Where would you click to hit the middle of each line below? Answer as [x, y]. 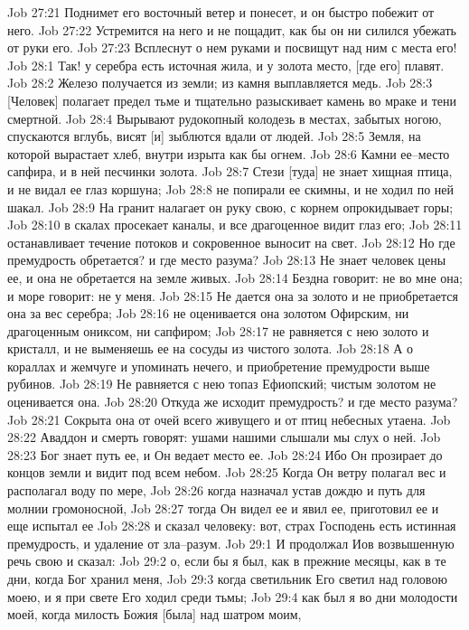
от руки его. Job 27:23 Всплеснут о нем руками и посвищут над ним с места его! [232, 47]
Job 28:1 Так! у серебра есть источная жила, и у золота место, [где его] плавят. [226, 65]
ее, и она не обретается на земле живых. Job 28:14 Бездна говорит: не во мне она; [235, 277]
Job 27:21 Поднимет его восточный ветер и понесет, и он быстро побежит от [221, 12]
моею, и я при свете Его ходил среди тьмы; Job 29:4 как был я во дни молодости [233, 596]
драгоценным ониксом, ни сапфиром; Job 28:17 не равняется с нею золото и [218, 330]
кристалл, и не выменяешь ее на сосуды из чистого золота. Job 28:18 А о [211, 348]
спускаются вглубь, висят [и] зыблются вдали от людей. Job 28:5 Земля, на [214, 136]
